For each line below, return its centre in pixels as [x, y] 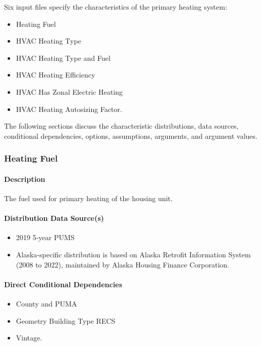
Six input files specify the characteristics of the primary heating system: [116, 7]
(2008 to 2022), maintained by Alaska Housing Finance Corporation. [123, 264]
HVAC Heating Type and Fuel [63, 57]
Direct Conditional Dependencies [63, 284]
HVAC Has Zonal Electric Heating [69, 91]
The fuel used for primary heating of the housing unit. [88, 198]
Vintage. [29, 338]
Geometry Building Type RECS [66, 320]
